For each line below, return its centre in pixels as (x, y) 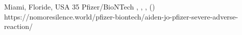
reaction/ (19, 26)
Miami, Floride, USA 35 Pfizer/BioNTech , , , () (80, 6)
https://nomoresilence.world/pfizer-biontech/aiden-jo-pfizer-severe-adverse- (121, 16)
